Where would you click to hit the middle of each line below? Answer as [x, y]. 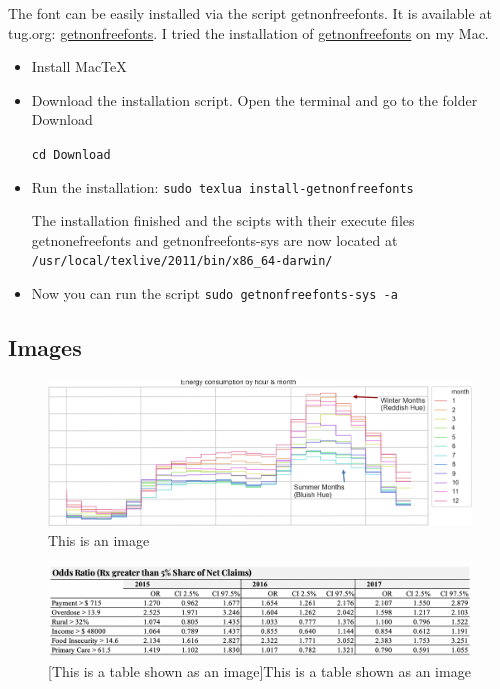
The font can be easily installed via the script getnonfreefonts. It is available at [250, 13]
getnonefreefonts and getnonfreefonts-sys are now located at [214, 239]
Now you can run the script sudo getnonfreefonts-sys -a [214, 293]
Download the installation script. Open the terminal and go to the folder [254, 99]
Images [45, 347]
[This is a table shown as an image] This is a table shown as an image [259, 670]
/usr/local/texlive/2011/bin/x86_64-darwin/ [182, 261]
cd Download [71, 154]
